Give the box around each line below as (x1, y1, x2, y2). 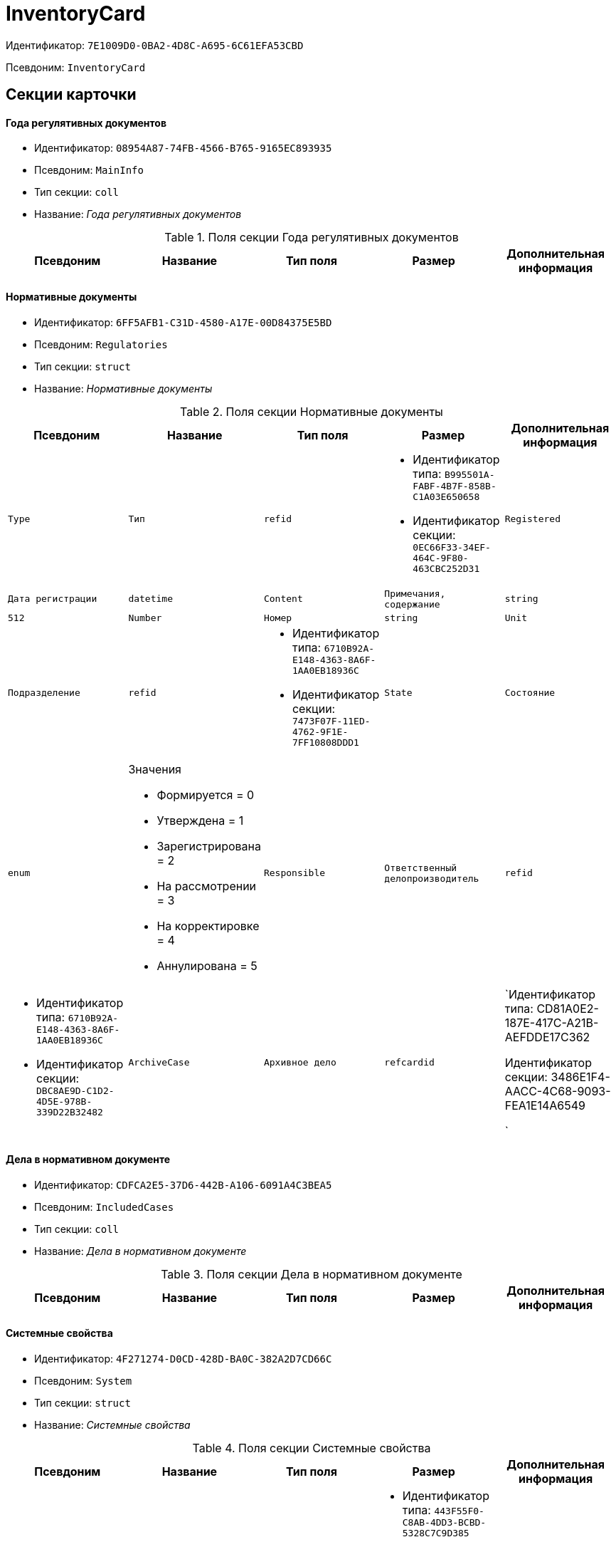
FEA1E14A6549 (504, 1098, 585, 1113)
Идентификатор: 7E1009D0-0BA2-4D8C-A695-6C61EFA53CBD (6, 38, 304, 51)
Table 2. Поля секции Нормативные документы (180, 404, 443, 419)
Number (128, 612, 162, 623)
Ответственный (384, 862, 457, 873)
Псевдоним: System (34, 1375, 132, 1387)
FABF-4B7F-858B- (413, 480, 496, 491)
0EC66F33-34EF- (413, 541, 491, 553)
